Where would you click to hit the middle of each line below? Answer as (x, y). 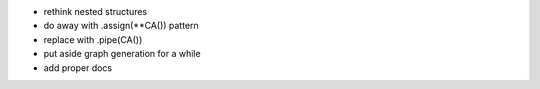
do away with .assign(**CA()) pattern (121, 26)
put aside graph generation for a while (122, 54)
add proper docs (78, 67)
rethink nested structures (95, 11)
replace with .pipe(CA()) (93, 39)
